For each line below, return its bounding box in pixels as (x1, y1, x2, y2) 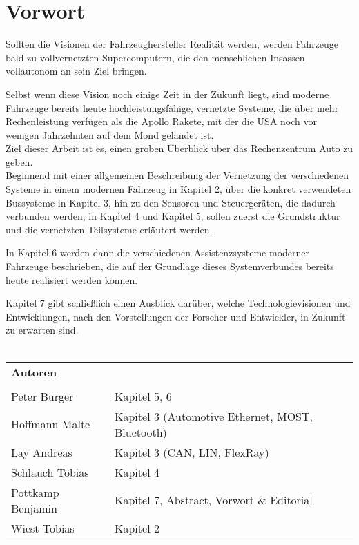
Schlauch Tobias (11, 463, 89, 480)
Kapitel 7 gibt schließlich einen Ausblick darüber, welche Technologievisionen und (6, 296, 351, 310)
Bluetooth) (115, 423, 167, 440)
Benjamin (11, 499, 57, 516)
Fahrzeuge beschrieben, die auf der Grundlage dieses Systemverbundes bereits (6, 259, 334, 274)
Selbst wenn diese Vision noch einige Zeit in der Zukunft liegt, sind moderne (6, 86, 329, 101)
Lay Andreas (11, 443, 72, 460)
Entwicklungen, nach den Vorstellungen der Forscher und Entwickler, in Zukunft (6, 309, 346, 323)
